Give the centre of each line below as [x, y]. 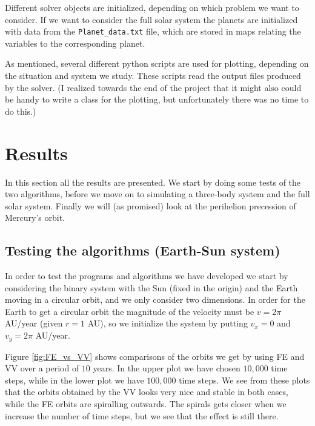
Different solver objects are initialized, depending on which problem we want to [152, 7]
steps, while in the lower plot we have [75, 380]
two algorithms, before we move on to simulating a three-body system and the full [157, 194]
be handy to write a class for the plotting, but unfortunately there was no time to [157, 99]
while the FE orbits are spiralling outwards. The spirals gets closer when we [146, 403]
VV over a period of [42, 368]
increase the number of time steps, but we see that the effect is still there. [142, 415]
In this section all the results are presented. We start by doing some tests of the [153, 182]
